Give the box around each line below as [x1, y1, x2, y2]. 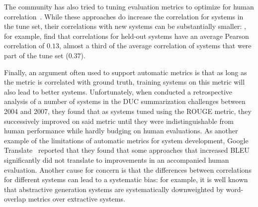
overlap [4, 194, 26, 204]
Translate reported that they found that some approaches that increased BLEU [4, 145, 250, 155]
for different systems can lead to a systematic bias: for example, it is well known [4, 174, 248, 185]
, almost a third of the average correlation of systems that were [59, 40, 252, 51]
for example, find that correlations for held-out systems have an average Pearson [4, 30, 249, 41]
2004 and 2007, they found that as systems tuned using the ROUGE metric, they [4, 105, 252, 116]
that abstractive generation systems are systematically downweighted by [4, 184, 224, 194]
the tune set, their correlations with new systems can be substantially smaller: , [4, 21, 246, 31]
